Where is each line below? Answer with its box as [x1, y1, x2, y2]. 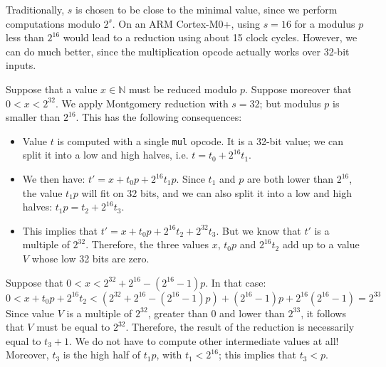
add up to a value [282, 237, 360, 252]
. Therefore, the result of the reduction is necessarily [125, 319, 355, 334]
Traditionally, [6, 2, 65, 16]
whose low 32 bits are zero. [31, 250, 150, 265]
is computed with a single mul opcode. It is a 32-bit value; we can [57, 133, 344, 148]
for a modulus [294, 16, 355, 31]
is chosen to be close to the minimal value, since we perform [75, 2, 338, 16]
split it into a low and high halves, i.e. [22, 147, 189, 162]
